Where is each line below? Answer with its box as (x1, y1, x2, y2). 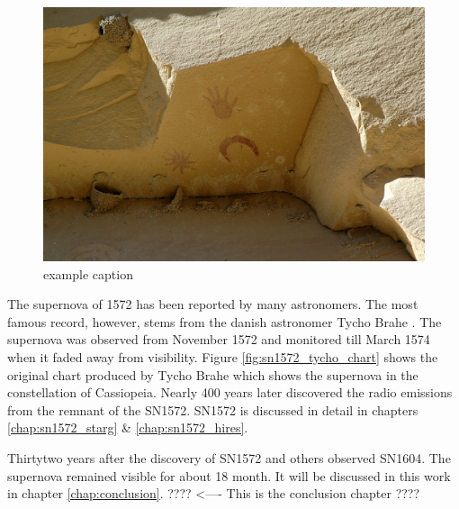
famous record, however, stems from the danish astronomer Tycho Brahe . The (7, 312, 442, 331)
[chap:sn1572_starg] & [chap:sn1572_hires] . (7, 418, 248, 437)
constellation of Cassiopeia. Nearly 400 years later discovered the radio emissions (7, 383, 453, 402)
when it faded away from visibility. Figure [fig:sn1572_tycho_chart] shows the (7, 347, 438, 366)
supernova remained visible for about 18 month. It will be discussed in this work (7, 466, 451, 485)
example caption (43, 264, 133, 283)
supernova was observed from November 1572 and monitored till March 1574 (7, 330, 430, 349)
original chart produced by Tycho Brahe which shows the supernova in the (7, 365, 418, 384)
